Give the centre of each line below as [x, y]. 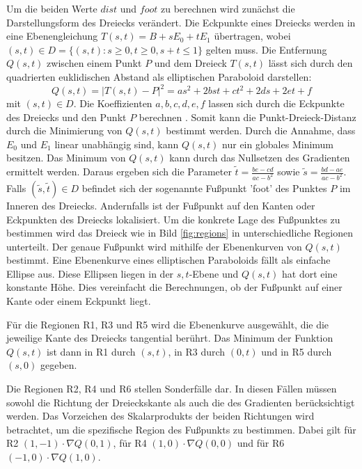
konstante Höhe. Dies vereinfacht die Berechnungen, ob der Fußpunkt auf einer [174, 287]
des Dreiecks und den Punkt [66, 117]
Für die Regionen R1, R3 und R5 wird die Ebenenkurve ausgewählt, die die [168, 324]
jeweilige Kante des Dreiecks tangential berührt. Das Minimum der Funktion [170, 338]
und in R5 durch [297, 351]
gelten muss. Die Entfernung [266, 49]
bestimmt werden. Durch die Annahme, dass [261, 130]
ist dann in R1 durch [91, 351]
